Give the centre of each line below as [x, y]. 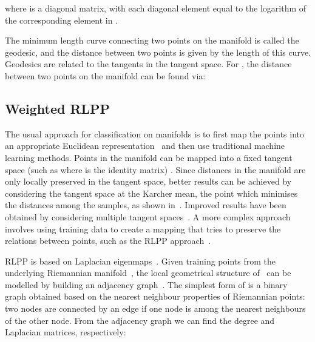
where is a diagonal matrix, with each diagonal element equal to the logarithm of [156, 8]
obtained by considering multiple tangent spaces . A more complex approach [148, 216]
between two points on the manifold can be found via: [105, 75]
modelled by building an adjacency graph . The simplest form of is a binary [146, 284]
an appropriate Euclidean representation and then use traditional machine [145, 146]
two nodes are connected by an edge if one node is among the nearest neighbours [155, 308]
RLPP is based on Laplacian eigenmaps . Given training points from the [140, 261]
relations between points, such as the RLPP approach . [108, 241]
